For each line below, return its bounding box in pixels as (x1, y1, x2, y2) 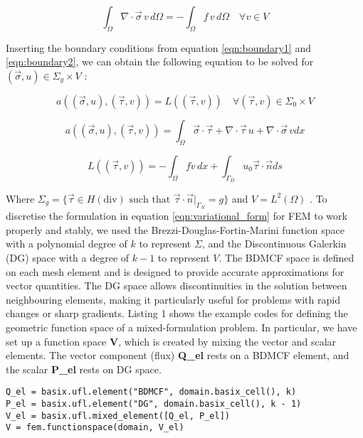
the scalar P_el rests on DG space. (6, 361, 162, 376)
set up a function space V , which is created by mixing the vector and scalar (6, 333, 337, 348)
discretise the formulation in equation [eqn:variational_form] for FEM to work (6, 208, 347, 223)
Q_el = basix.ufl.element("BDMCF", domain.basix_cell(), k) (6, 387, 297, 397)
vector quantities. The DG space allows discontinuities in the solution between (6, 278, 347, 293)
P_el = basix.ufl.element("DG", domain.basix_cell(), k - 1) (6, 398, 302, 409)
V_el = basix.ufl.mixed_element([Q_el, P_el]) (6, 410, 230, 421)
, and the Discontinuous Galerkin (201, 236, 347, 251)
